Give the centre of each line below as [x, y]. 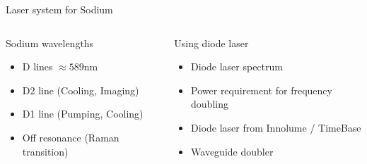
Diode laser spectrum [237, 67]
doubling [210, 104]
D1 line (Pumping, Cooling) [83, 114]
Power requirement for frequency [262, 90]
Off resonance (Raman [71, 137]
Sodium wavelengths [50, 43]
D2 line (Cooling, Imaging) [81, 90]
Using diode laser [211, 43]
